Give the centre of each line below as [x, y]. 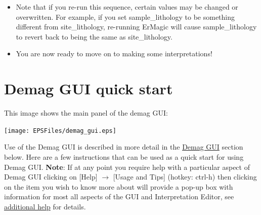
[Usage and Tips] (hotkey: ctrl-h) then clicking [185, 177]
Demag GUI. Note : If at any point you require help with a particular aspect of [127, 167]
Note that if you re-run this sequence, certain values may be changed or [127, 7]
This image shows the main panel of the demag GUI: [86, 113]
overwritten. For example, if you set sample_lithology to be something [125, 16]
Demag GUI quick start [89, 88]
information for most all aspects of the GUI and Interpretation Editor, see [119, 196]
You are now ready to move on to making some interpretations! [114, 53]
